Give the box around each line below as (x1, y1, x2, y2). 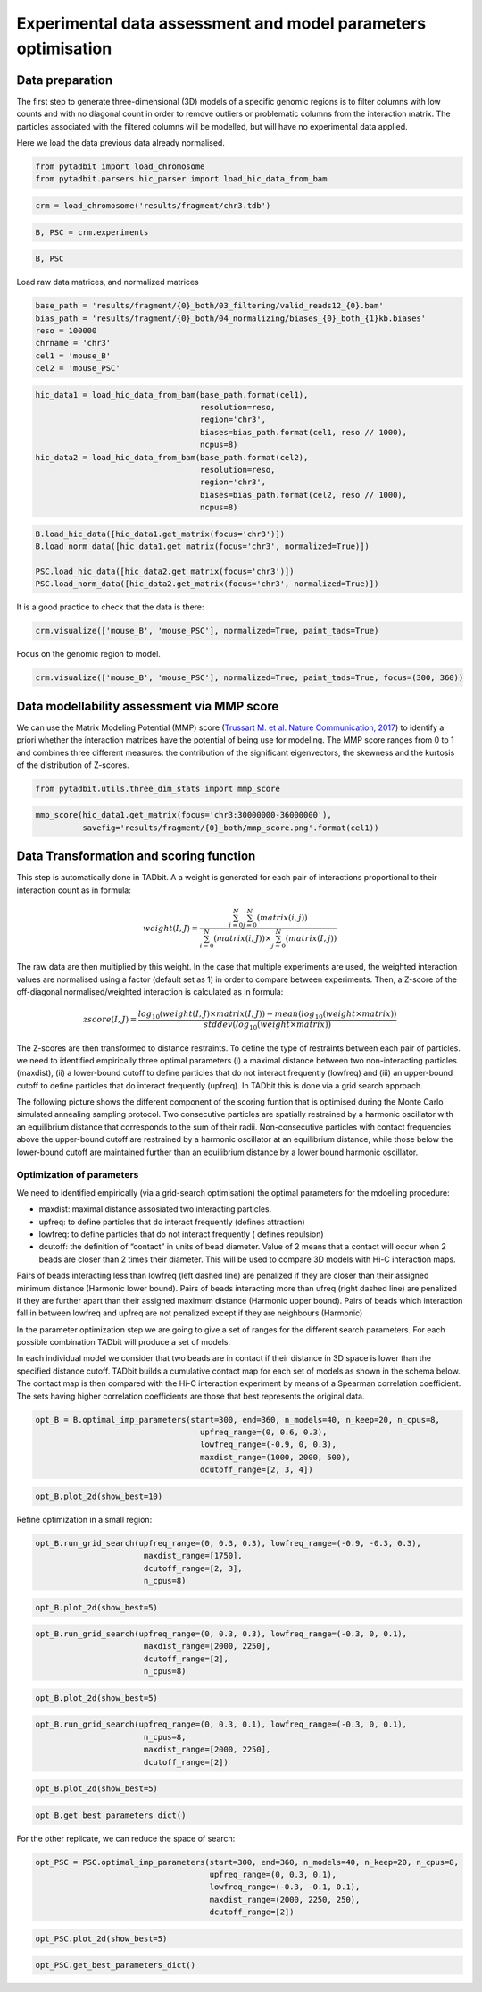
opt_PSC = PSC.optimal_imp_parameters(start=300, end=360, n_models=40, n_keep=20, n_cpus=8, (35, 1857, 460, 1867)
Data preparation (16, 72, 113, 88)
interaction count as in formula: (16, 885, 131, 895)
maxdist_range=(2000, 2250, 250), (209, 1895, 361, 1904)
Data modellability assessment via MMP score (16, 698, 279, 714)
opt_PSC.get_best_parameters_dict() (35, 1960, 196, 1971)
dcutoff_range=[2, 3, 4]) (199, 1465, 313, 1475)
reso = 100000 (35, 325, 97, 335)
